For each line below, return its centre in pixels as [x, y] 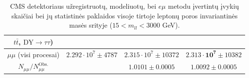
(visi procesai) [39, 54]
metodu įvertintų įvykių [204, 6]
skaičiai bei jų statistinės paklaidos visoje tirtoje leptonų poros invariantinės [124, 15]
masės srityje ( [91, 25]
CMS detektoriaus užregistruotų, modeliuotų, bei [83, 6]
